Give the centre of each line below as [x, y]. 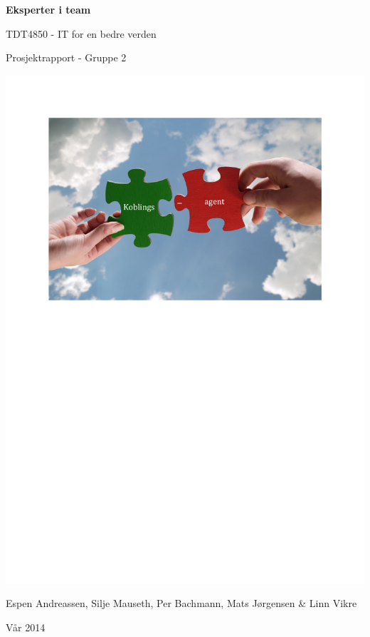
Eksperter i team [48, 9]
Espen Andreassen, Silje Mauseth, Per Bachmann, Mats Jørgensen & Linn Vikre [181, 603]
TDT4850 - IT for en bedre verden [81, 33]
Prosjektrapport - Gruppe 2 [66, 57]
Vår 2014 [26, 627]
